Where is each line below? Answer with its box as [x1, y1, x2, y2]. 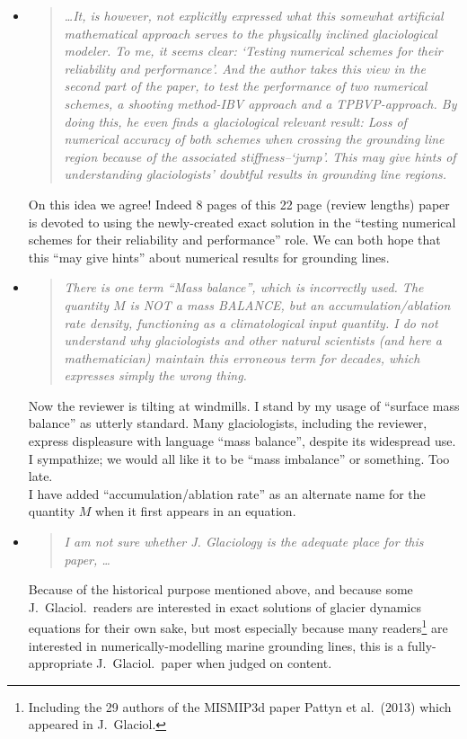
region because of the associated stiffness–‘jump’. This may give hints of [64, 147, 456, 165]
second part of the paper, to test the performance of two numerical [64, 76, 427, 95]
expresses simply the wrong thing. [64, 366, 247, 385]
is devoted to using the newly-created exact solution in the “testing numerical [28, 212, 456, 231]
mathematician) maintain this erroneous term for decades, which [64, 348, 420, 367]
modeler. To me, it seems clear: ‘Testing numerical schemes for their [64, 41, 443, 60]
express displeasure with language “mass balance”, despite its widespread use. [28, 432, 456, 450]
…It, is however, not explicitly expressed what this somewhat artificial [64, 6, 444, 24]
